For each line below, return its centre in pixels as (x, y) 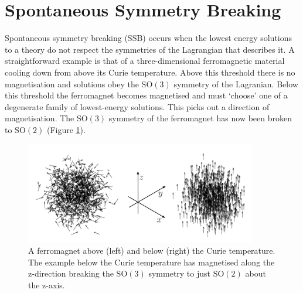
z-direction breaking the (71, 273)
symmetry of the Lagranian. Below (236, 84)
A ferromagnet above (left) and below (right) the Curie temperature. (152, 251)
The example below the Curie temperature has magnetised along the (151, 262)
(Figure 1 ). (66, 129)
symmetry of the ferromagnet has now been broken (200, 118)
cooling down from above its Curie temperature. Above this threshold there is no (150, 72)
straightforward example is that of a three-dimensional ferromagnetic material (145, 61)
